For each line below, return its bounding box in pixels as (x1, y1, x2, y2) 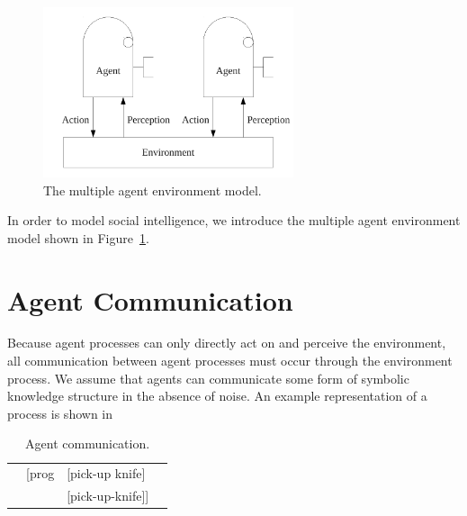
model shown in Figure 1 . (7, 228, 149, 247)
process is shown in (7, 403, 112, 422)
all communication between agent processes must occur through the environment (7, 351, 453, 370)
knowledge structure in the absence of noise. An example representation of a (7, 386, 427, 405)
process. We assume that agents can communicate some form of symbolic (7, 368, 409, 387)
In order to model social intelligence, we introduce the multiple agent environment (7, 211, 461, 230)
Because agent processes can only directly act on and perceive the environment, (7, 333, 446, 352)
